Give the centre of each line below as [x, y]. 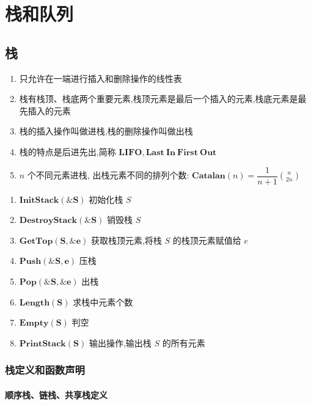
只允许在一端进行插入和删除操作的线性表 [101, 78]
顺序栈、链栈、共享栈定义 [56, 394]
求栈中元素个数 [103, 301]
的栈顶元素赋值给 [207, 240]
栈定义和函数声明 [45, 370]
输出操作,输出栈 [120, 342]
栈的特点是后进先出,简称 [68, 151]
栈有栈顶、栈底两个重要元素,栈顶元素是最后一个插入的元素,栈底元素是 [159, 99]
